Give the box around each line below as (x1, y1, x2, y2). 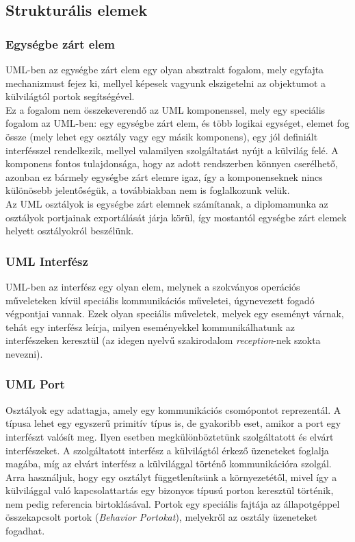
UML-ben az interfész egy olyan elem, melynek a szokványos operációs (5, 279, 300, 293)
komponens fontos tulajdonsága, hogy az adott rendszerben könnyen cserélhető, (5, 156, 338, 171)
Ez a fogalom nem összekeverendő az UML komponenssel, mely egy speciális (5, 102, 326, 116)
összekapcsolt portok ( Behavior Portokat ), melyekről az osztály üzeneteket (5, 510, 317, 524)
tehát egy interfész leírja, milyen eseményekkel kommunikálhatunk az (5, 319, 295, 334)
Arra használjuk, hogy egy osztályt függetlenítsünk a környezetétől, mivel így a (5, 469, 337, 484)
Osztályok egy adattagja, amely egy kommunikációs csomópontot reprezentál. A (5, 402, 341, 417)
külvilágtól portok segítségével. (5, 89, 135, 103)
